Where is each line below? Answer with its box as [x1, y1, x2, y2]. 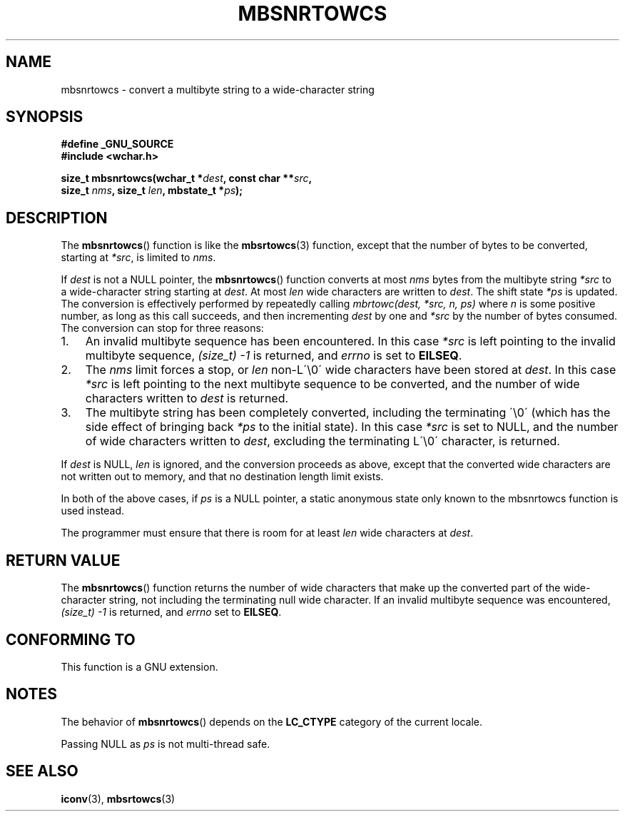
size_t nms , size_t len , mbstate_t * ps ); [61, 184, 243, 197]
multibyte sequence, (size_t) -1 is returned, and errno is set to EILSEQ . [85, 348, 462, 363]
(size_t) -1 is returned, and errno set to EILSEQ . [61, 606, 282, 619]
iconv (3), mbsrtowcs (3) [61, 792, 176, 805]
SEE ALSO [6, 762, 78, 781]
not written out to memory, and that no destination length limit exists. [61, 470, 384, 483]
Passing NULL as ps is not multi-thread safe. [61, 737, 270, 750]
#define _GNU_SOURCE [61, 138, 174, 151]
